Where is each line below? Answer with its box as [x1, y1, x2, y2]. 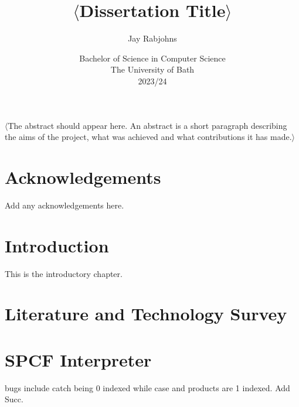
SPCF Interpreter [5, 347, 152, 371]
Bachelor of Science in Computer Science [79, 52, 226, 64]
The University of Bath [110, 63, 195, 76]
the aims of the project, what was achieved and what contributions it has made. [5, 131, 292, 143]
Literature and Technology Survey [5, 302, 287, 326]
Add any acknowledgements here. [5, 199, 124, 211]
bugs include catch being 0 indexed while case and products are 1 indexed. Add [5, 381, 290, 394]
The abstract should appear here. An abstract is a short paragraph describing [8, 119, 287, 131]
